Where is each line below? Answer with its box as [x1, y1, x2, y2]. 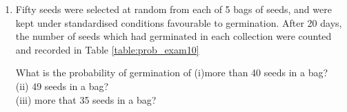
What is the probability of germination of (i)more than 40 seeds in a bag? [15, 65, 328, 80]
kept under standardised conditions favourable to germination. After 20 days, [15, 15, 342, 30]
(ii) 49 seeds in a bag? [15, 78, 109, 93]
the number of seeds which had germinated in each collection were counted [15, 29, 332, 43]
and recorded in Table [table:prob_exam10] [15, 42, 199, 56]
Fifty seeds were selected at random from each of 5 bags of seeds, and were [15, 2, 332, 16]
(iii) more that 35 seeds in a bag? [15, 92, 157, 107]
